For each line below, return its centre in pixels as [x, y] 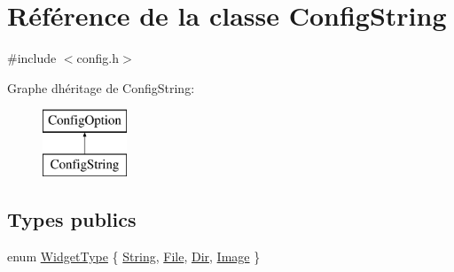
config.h [98, 58]
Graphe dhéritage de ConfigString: [101, 87]
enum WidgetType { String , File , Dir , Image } [134, 256]
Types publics [72, 218]
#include [32, 58]
